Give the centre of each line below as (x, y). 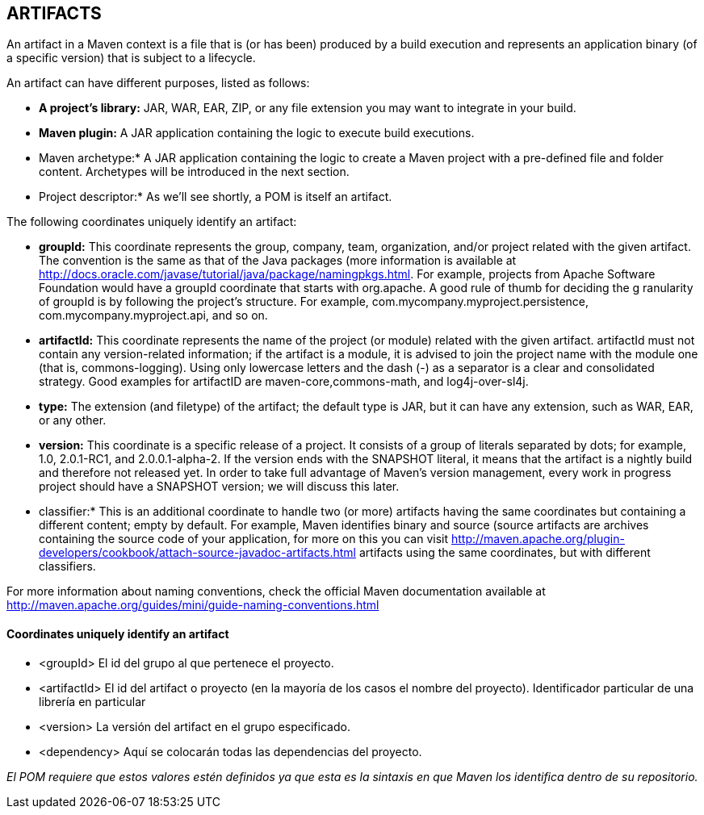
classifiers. (67, 566)
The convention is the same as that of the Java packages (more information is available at (278, 261)
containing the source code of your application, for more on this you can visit (244, 539)
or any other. (73, 420)
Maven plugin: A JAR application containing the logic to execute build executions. (257, 133)
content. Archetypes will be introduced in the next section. (194, 172)
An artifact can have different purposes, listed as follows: (158, 83)
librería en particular (92, 701)
